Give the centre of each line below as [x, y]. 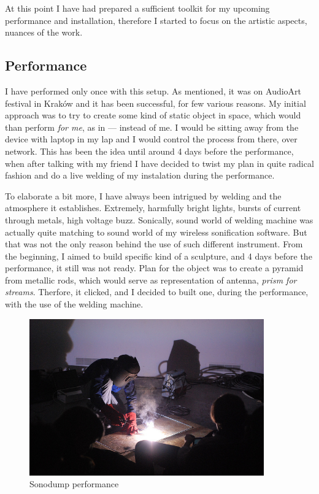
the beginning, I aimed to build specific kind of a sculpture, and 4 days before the [159, 256]
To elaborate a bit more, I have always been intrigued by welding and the [143, 195]
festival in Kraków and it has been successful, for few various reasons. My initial [156, 103]
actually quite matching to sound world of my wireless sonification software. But [156, 232]
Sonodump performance [74, 484]
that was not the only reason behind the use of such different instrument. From [154, 244]
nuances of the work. [44, 32]
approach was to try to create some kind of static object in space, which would [153, 115]
